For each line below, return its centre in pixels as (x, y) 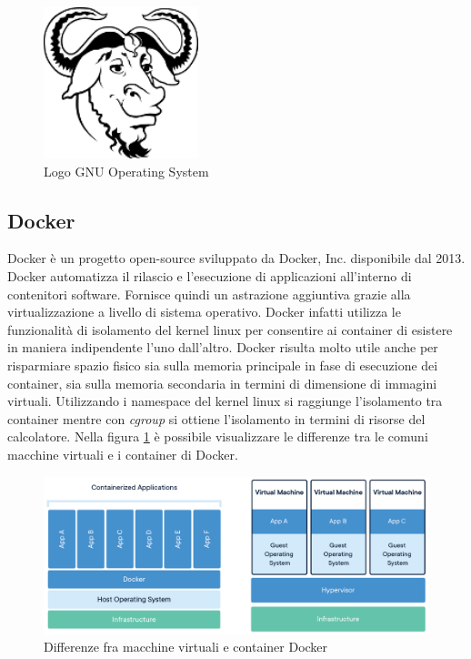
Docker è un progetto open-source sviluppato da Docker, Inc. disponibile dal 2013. (236, 258)
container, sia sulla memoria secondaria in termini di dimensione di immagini (222, 383)
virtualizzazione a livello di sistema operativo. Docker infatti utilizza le (204, 312)
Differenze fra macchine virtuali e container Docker (186, 647)
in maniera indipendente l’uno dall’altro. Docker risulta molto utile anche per (223, 347)
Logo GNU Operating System (126, 171)
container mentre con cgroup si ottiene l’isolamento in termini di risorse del (216, 418)
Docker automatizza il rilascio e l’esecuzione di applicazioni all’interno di (210, 276)
